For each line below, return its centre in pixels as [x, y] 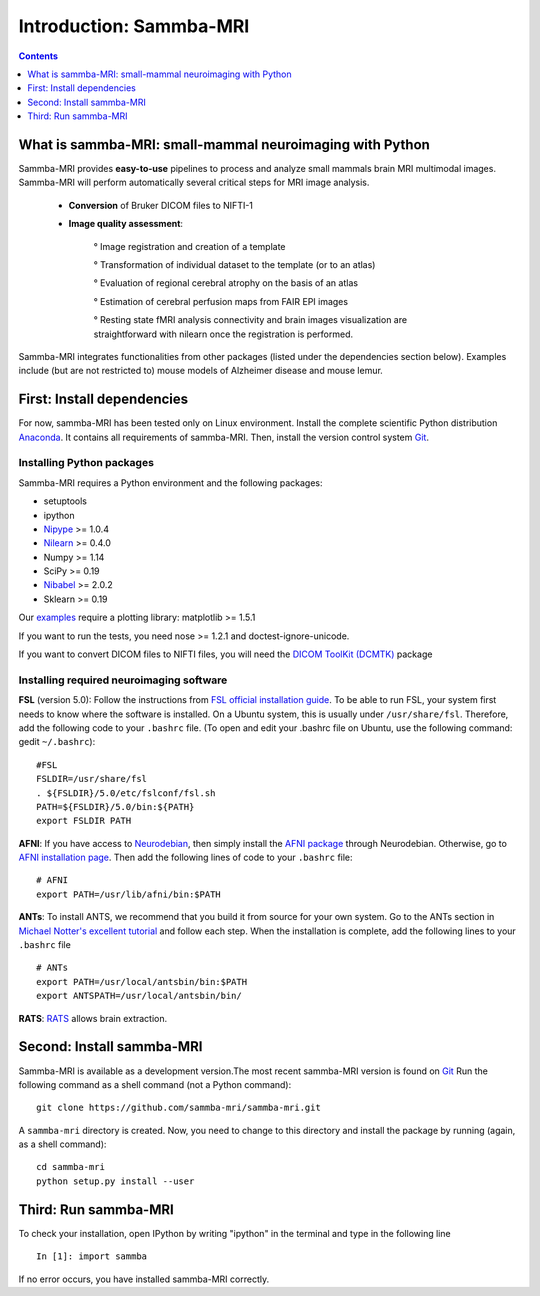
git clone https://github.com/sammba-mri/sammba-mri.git [179, 1108]
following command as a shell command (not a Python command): [155, 1084]
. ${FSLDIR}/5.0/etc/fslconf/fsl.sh [126, 793]
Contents [38, 56]
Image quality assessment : [126, 224]
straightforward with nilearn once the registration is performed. [223, 334]
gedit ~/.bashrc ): [57, 742]
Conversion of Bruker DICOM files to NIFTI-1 [161, 205]
